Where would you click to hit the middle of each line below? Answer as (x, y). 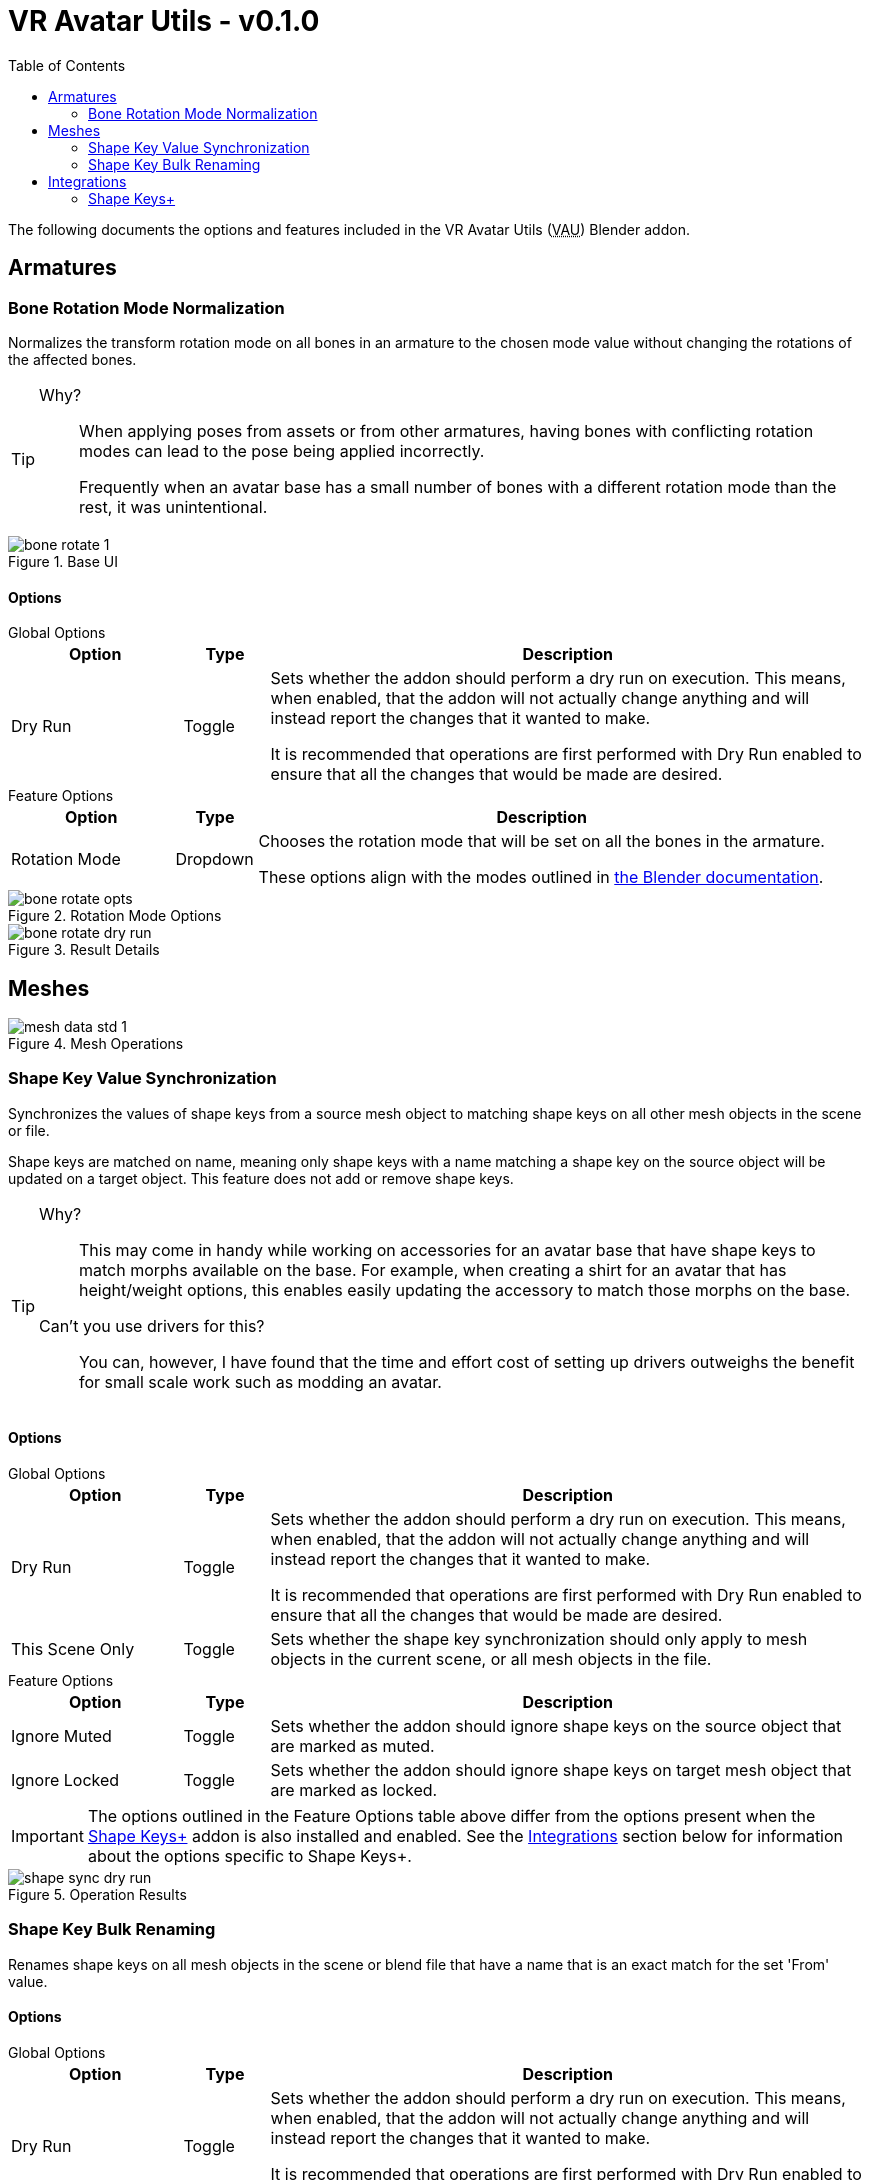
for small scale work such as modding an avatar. (260, 1381)
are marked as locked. (354, 1790)
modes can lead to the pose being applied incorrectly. (282, 450)
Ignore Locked (65, 1780)
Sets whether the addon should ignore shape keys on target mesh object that (561, 1770)
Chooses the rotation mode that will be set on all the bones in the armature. (541, 841)
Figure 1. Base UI (63, 561)
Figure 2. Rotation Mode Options (115, 916)
